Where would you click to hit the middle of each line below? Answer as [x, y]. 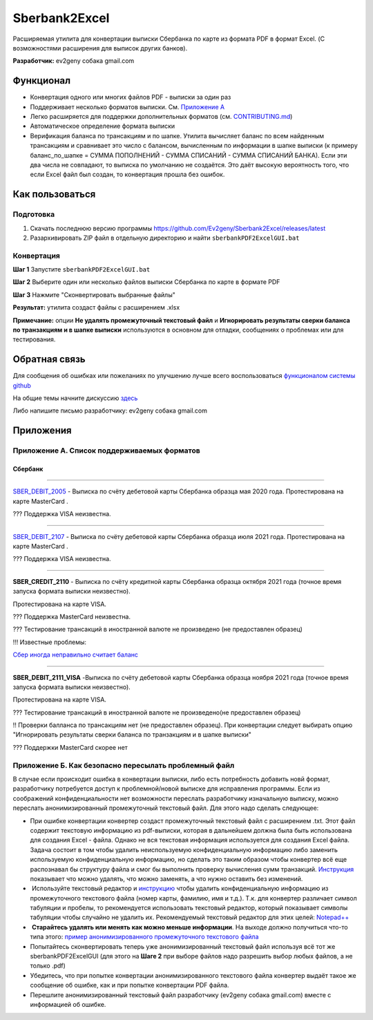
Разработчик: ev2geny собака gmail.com [74, 61]
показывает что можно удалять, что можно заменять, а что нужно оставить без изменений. [166, 878]
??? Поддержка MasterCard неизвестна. [72, 616]
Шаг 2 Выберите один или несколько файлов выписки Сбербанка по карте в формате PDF [146, 282]
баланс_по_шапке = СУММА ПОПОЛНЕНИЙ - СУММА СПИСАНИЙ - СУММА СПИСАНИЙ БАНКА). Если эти [189, 155]
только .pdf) [48, 966]
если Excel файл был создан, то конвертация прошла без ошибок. [127, 174]
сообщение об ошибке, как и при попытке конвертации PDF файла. [130, 985]
